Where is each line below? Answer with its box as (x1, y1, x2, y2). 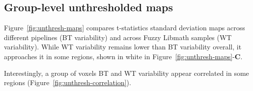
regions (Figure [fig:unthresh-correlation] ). (4, 77, 131, 88)
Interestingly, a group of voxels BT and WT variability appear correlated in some (4, 68, 249, 78)
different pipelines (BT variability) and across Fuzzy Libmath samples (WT (4, 32, 232, 42)
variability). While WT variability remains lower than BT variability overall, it (4, 42, 242, 52)
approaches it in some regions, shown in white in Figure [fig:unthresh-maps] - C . (4, 51, 243, 61)
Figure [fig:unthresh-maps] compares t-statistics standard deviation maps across (4, 23, 245, 33)
